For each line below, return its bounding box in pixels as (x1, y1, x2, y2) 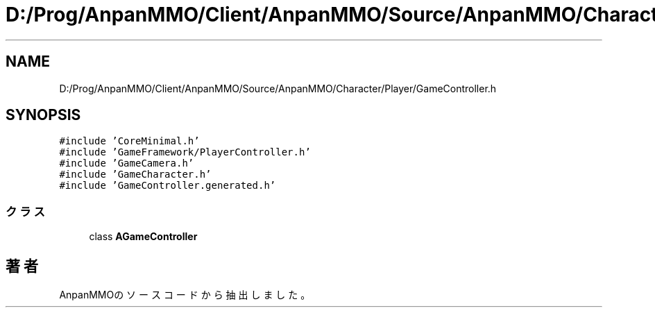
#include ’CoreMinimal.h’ (59, 135, 200, 147)
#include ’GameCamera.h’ (59, 158, 194, 169)
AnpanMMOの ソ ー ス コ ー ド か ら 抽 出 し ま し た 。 (59, 289, 311, 301)
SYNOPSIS (6, 106, 81, 124)
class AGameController (89, 230, 198, 243)
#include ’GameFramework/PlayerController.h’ (59, 146, 311, 158)
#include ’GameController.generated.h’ (59, 180, 276, 192)
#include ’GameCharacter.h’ (59, 169, 212, 180)
